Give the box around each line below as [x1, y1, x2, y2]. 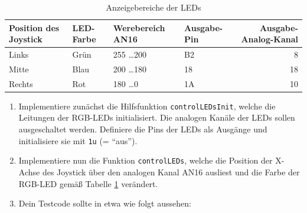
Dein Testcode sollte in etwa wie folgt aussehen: [18, 197, 191, 209]
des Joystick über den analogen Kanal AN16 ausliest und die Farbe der [42, 165, 300, 178]
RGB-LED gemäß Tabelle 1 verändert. [18, 177, 158, 189]
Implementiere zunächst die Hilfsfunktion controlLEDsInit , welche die [18, 99, 276, 112]
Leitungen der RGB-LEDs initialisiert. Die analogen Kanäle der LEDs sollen [18, 111, 295, 124]
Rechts [9, 77, 33, 89]
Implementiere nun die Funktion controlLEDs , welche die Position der [18, 154, 273, 167]
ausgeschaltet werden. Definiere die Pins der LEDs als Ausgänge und [18, 123, 267, 135]
